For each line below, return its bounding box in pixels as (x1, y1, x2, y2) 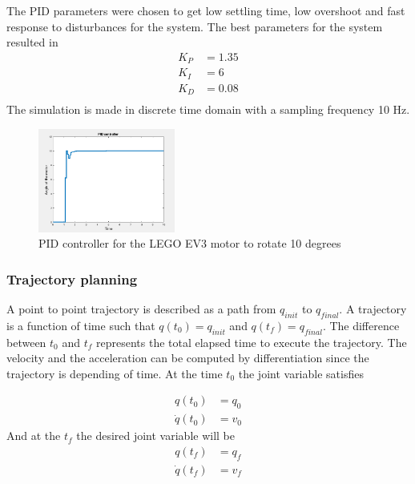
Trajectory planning (6, 268, 138, 288)
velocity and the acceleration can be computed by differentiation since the (6, 349, 369, 366)
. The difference (322, 317, 400, 333)
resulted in (6, 34, 58, 50)
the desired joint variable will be (76, 427, 235, 444)
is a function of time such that (6, 317, 155, 333)
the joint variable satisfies (238, 365, 364, 381)
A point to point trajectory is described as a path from (6, 300, 276, 317)
